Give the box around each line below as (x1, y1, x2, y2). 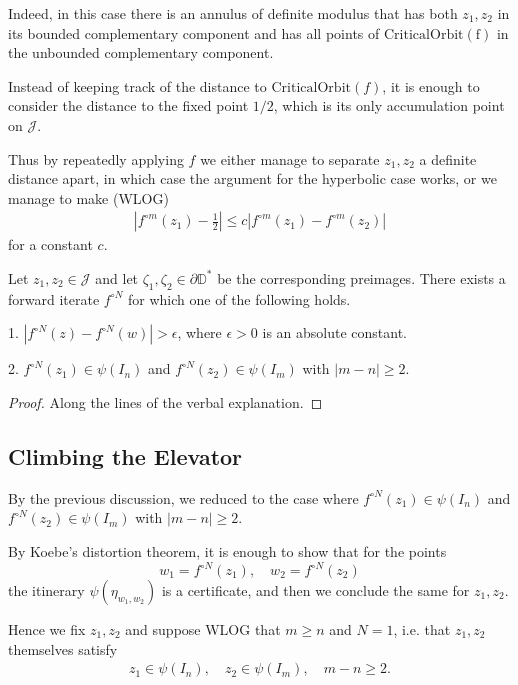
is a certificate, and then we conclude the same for (161, 580, 470, 601)
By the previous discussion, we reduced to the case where (8, 487, 359, 508)
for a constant (8, 234, 93, 255)
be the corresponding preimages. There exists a (217, 267, 506, 288)
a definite (419, 148, 477, 169)
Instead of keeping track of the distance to (8, 75, 267, 96)
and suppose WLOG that (125, 619, 281, 640)
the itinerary (8, 580, 85, 601)
